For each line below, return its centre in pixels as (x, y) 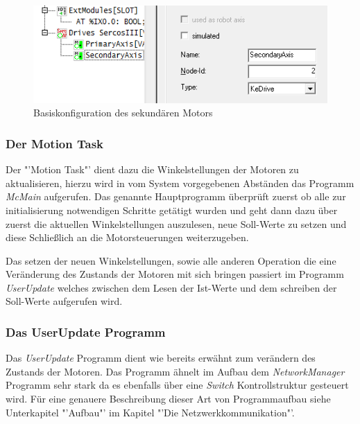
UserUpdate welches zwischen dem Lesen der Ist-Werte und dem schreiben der (171, 287)
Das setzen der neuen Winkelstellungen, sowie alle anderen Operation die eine (171, 260)
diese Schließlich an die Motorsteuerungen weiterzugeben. (127, 237)
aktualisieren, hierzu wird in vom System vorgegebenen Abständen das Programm (180, 183)
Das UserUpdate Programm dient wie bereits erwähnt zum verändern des (161, 358)
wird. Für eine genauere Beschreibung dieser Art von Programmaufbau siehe (168, 399)
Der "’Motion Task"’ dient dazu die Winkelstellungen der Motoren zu (152, 169)
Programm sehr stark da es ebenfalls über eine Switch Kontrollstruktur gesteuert (177, 385)
